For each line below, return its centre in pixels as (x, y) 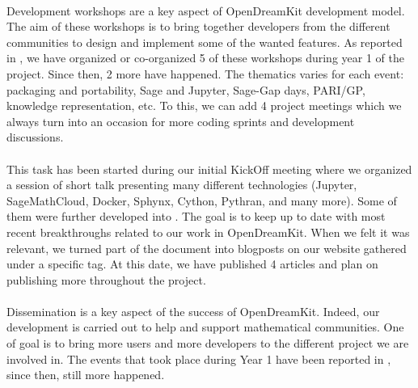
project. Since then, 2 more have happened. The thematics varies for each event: (205, 73)
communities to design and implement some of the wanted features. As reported (205, 42)
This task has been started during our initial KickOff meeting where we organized (209, 169)
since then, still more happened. (86, 375)
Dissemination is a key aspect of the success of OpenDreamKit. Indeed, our (193, 311)
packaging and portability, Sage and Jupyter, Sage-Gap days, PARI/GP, (186, 89)
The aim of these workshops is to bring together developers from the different (198, 26)
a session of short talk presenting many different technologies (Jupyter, (182, 185)
